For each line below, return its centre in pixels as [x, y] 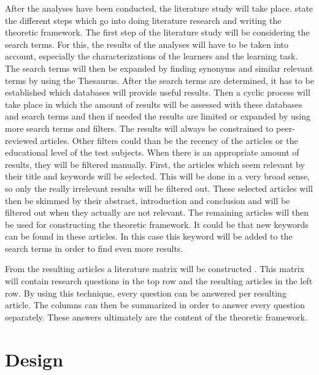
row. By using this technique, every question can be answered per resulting [146, 293]
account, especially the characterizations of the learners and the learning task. [152, 56]
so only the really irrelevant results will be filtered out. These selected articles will [159, 188]
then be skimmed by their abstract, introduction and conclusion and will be [148, 200]
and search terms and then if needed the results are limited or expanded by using [158, 116]
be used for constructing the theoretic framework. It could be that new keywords [157, 224]
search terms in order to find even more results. [94, 248]
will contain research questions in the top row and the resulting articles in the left [159, 281]
